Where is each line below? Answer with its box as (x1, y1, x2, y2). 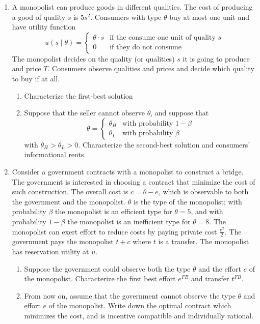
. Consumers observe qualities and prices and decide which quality (47, 63, 254, 74)
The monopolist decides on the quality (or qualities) (12, 53, 175, 64)
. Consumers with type (90, 11, 162, 22)
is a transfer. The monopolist (158, 236, 249, 247)
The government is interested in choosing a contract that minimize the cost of (12, 176, 255, 187)
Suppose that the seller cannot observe (24, 107, 145, 118)
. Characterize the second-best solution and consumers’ (78, 139, 250, 150)
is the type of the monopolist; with (133, 196, 242, 207)
